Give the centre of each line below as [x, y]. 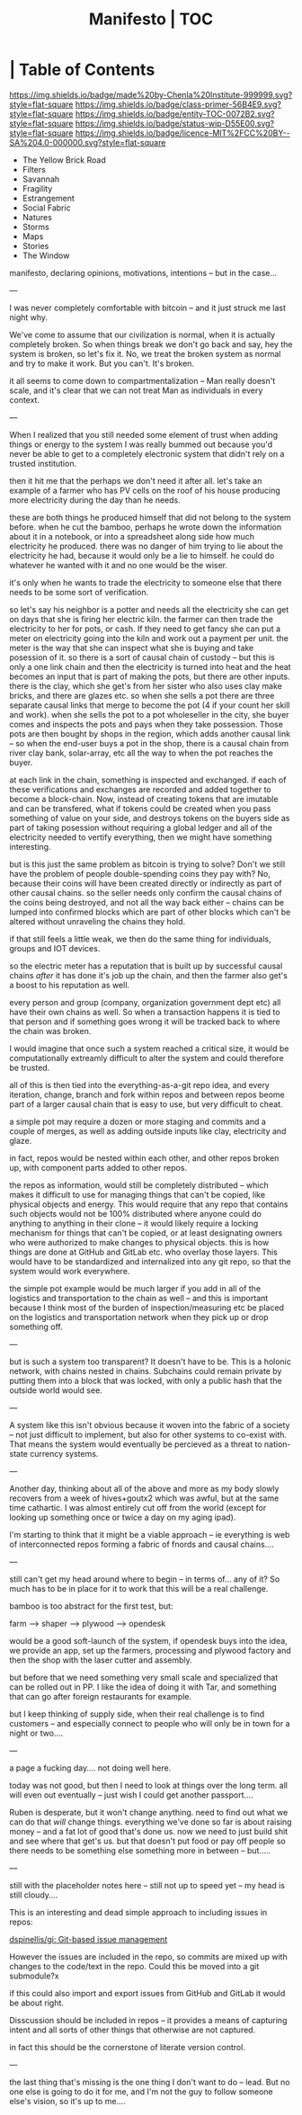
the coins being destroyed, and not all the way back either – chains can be [147, 902]
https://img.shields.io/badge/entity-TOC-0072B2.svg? [175, 113]
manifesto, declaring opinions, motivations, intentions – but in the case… [143, 272]
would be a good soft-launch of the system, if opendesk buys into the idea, [148, 1640]
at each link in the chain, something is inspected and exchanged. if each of [148, 780]
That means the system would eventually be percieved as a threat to [136, 1444]
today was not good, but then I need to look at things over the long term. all [149, 1785]
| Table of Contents [82, 70]
